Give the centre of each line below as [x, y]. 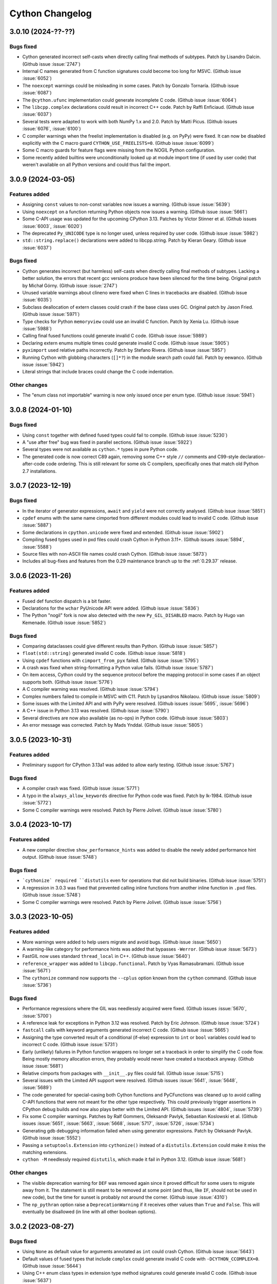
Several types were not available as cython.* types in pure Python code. [101, 449]
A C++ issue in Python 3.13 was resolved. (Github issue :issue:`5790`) [96, 711]
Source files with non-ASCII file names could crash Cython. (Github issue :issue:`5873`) [115, 554]
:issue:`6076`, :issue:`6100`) [52, 129]
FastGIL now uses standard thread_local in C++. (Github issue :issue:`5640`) [106, 956]
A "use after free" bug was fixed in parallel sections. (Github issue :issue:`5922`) [107, 442]
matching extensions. [45, 1152]
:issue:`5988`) [37, 328]
